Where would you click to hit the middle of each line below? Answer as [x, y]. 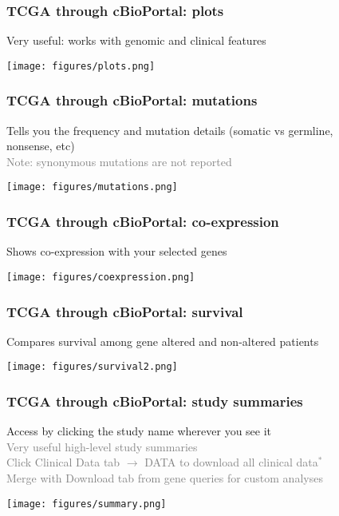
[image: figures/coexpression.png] [101, 277]
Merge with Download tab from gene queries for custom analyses [165, 478]
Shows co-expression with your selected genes [117, 251]
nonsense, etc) [41, 146]
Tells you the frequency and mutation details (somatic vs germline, [170, 130]
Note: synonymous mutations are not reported [119, 161]
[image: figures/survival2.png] [92, 367]
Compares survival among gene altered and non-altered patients [163, 341]
